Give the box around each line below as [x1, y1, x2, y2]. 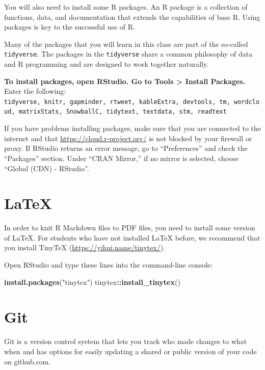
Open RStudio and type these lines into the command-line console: [4, 259, 213, 270]
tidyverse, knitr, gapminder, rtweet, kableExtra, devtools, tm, [4, 98, 230, 105]
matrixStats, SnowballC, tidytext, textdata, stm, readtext [18, 108, 227, 116]
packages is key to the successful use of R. [4, 21, 135, 32]
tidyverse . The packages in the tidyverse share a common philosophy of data [4, 48, 253, 59]
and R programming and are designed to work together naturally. [4, 59, 209, 69]
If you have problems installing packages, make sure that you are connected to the [4, 123, 261, 134]
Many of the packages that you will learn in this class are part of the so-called [4, 38, 248, 49]
